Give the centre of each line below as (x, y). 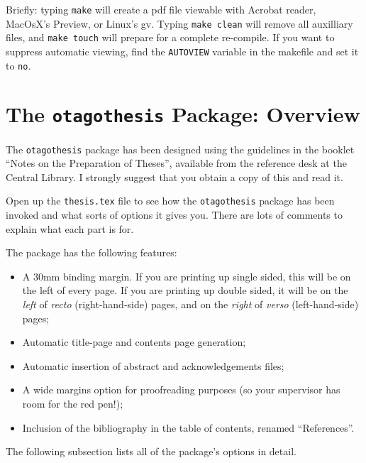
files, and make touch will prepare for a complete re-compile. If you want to (170, 37)
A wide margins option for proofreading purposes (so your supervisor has (181, 390)
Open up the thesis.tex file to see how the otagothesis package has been (170, 201)
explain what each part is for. (70, 228)
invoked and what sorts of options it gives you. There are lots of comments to (174, 215)
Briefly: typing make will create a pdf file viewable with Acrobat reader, (161, 9)
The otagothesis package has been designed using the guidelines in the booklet (180, 149)
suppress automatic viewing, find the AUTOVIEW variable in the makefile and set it (182, 51)
